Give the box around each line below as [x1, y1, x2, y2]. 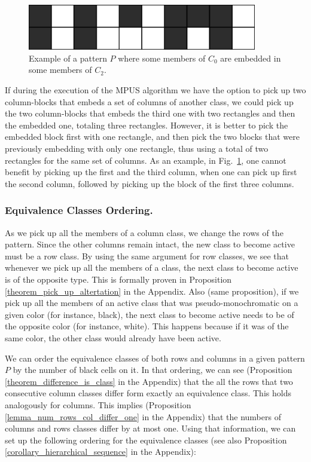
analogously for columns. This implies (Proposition [5, 398, 191, 411]
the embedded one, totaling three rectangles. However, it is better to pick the [5, 118, 288, 131]
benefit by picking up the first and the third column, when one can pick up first [5, 166, 297, 178]
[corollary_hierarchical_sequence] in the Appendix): [5, 445, 196, 458]
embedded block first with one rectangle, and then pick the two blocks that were [5, 130, 300, 143]
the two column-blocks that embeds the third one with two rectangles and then [5, 107, 295, 120]
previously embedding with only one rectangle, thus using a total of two [5, 142, 269, 155]
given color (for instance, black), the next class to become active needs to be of [5, 308, 294, 320]
